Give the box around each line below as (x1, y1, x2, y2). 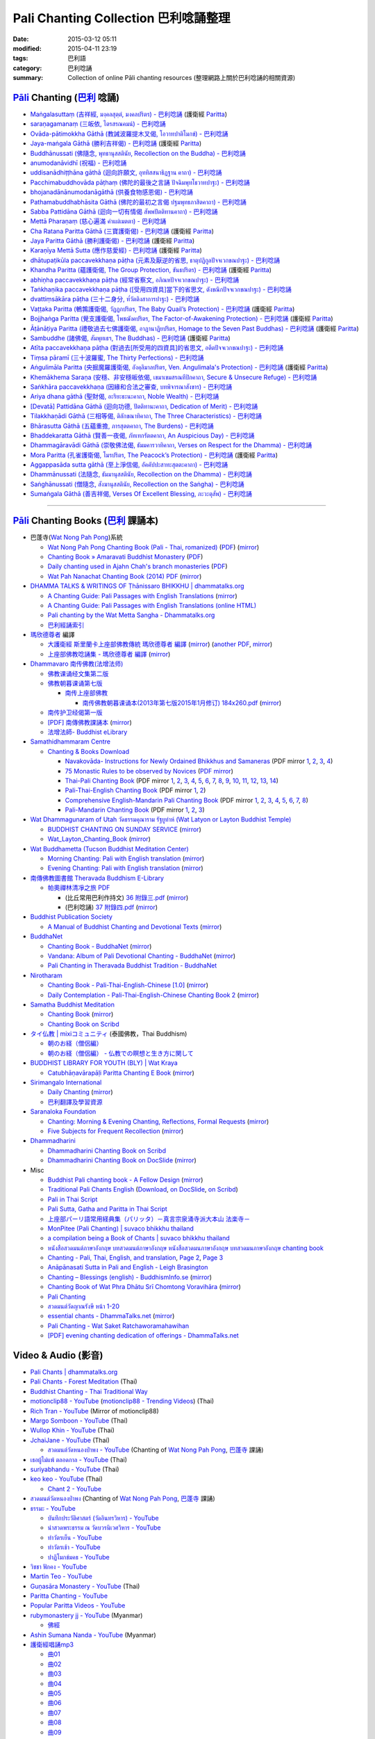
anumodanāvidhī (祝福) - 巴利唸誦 (30, 159, 127, 167)
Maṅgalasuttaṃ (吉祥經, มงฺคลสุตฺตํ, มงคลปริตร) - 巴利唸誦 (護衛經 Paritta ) (30, 110, 228, 118)
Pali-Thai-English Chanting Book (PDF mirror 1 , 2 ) (65, 786, 206, 794)
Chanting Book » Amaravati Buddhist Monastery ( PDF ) (47, 552, 203, 561)
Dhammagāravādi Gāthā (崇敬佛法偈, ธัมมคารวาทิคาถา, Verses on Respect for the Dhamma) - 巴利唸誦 (30, 441, 312, 449)
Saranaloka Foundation (30, 1107, 97, 1116)
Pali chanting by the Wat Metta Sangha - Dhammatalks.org (47, 611, 215, 619)
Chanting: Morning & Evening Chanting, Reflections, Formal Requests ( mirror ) (47, 1117, 269, 1125)
